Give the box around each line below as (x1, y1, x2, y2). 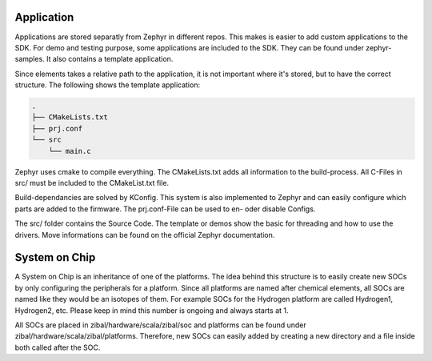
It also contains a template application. (46, 54, 174, 64)
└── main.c (48, 146, 91, 155)
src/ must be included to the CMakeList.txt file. (14, 178, 170, 187)
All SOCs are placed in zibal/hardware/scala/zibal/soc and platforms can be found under (14, 320, 307, 330)
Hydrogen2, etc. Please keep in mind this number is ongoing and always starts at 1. (14, 305, 289, 315)
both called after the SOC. (14, 343, 101, 352)
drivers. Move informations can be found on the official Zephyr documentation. (14, 230, 275, 239)
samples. (14, 54, 46, 64)
